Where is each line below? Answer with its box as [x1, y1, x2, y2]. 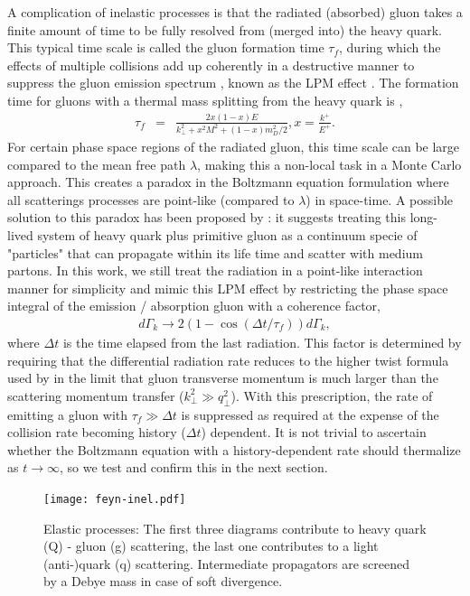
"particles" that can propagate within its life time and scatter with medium [7, 243, 423, 262]
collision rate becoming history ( [7, 423, 186, 442]
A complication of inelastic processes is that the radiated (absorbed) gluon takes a [7, 3, 463, 21]
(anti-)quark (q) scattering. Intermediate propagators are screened [43, 554, 409, 573]
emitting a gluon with [7, 405, 128, 424]
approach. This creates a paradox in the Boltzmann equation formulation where [7, 172, 449, 191]
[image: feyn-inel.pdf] [43, 492, 186, 506]
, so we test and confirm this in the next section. [59, 458, 328, 477]
